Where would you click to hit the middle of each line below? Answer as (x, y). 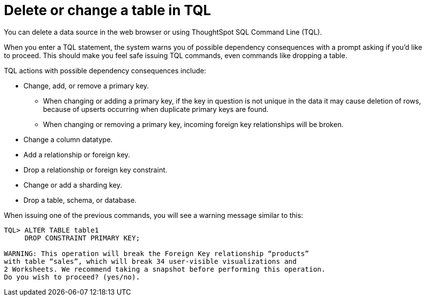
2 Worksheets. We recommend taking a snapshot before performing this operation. (165, 269)
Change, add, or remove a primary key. (86, 86)
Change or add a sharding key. (73, 185)
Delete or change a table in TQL (108, 10)
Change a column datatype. (68, 139)
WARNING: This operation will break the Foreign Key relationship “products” (157, 253)
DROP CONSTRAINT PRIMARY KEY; (82, 238)
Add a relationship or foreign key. (77, 154)
